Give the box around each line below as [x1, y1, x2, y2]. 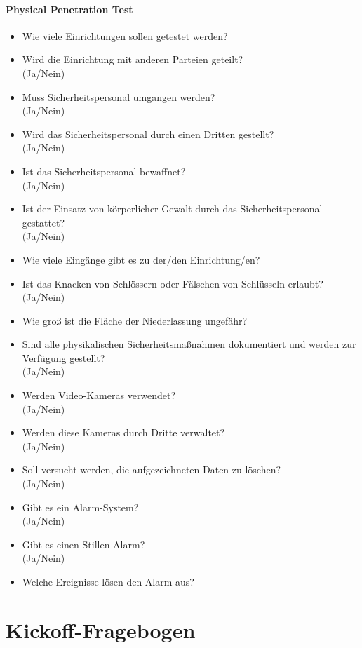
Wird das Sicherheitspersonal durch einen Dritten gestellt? [22, 126, 274, 141]
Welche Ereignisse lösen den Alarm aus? [22, 574, 194, 589]
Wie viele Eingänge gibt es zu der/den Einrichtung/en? [22, 252, 260, 266]
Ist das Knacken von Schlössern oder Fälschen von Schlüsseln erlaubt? [22, 276, 323, 290]
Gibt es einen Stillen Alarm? [22, 536, 145, 551]
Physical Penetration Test [6, 1, 133, 16]
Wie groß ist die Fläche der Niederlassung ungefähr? [22, 313, 248, 328]
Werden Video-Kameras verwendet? [22, 388, 176, 403]
